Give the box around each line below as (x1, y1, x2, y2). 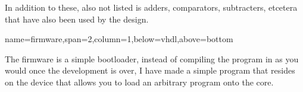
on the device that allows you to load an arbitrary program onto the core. (5, 75, 274, 88)
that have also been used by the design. (5, 12, 149, 25)
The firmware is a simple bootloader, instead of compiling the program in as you (5, 52, 299, 65)
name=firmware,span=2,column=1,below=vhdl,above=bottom (5, 33, 233, 45)
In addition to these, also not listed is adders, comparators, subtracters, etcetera (5, 1, 298, 13)
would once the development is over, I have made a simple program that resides (5, 64, 295, 77)
